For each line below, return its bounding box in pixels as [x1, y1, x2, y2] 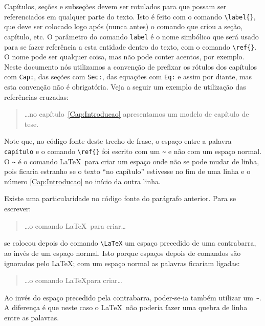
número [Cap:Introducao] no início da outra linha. [4, 176, 161, 186]
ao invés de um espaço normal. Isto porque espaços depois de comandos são [4, 247, 241, 258]
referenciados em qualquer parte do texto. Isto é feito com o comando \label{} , [4, 11, 256, 21]
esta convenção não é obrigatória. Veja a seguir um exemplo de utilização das [4, 81, 246, 92]
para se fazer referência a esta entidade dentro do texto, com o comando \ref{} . [4, 41, 257, 52]
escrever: [4, 203, 31, 214]
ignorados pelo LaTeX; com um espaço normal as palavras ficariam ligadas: [4, 257, 240, 268]
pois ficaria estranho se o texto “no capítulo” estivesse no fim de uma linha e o [4, 166, 251, 177]
